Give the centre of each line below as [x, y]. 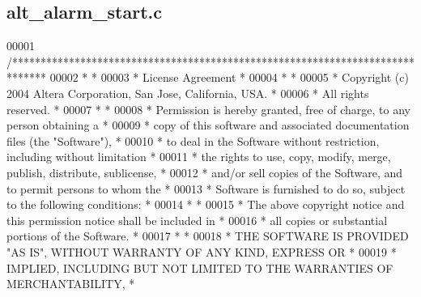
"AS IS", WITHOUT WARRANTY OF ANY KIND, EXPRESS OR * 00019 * [202, 251]
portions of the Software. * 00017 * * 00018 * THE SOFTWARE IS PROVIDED [208, 236]
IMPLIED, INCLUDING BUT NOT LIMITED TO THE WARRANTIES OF [200, 267]
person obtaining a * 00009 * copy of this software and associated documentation [208, 125]
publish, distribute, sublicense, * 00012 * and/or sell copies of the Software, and [205, 172]
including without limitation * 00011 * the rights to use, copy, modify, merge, [199, 157]
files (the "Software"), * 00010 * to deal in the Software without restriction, [193, 140]
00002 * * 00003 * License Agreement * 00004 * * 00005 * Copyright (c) [229, 77]
